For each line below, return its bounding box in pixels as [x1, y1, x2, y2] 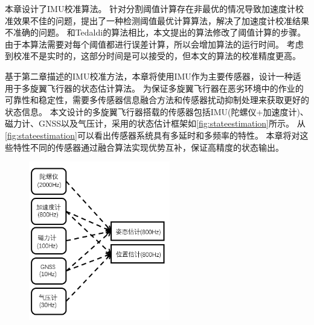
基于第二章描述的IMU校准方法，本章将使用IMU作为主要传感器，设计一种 [5, 69, 293, 82]
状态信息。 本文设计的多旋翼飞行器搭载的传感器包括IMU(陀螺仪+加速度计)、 [5, 105, 309, 118]
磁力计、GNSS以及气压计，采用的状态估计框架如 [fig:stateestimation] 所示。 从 [5, 117, 306, 130]
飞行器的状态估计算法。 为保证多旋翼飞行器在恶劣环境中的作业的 [46, 81, 304, 94]
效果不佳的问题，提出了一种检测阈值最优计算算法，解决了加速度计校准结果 [13, 14, 309, 27]
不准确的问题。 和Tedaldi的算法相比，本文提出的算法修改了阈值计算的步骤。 [5, 26, 306, 39]
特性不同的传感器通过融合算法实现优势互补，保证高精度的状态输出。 [13, 140, 284, 153]
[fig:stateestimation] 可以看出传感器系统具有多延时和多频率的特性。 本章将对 [5, 128, 300, 141]
